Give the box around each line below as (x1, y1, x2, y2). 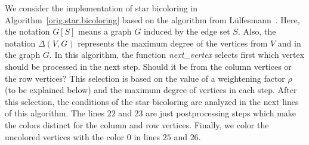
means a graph (78, 25, 132, 38)
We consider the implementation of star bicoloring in (5, 2, 198, 14)
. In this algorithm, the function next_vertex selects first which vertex (49, 48, 305, 61)
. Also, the (237, 25, 276, 38)
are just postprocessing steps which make (146, 107, 296, 119)
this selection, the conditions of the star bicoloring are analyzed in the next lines (5, 95, 299, 107)
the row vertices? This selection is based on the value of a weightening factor (5, 72, 285, 84)
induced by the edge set (143, 25, 230, 38)
